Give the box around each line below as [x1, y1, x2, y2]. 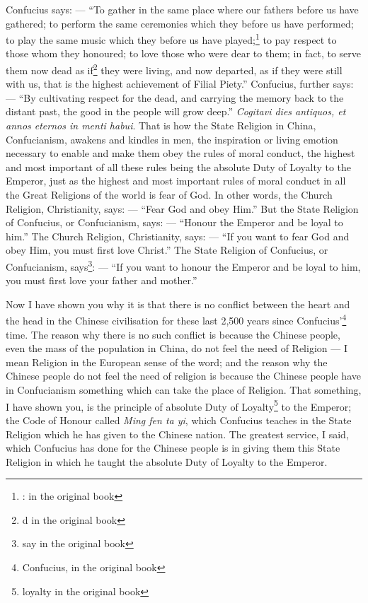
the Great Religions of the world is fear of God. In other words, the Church [6, 187, 333, 202]
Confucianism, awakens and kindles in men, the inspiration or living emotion [6, 131, 338, 146]
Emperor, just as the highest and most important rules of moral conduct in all [6, 173, 346, 188]
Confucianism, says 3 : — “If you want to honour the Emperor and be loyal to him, [6, 257, 361, 274]
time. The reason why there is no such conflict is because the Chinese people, [6, 327, 340, 341]
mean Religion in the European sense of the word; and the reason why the [6, 354, 328, 369]
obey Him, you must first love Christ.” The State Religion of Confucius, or [6, 242, 328, 257]
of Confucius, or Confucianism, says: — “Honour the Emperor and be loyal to [6, 215, 343, 230]
